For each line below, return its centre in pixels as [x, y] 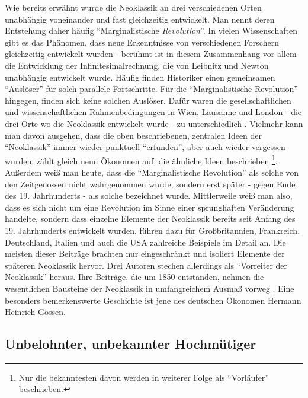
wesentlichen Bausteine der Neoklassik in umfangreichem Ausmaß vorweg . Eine [150, 288]
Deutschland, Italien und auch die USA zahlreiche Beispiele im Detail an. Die [145, 242]
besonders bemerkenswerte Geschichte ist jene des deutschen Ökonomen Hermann [153, 300]
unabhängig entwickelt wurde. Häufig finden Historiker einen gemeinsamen [140, 77]
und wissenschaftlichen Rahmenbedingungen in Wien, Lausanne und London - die [153, 112]
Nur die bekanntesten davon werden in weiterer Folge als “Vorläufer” [144, 377]
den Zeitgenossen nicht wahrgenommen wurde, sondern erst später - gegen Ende [150, 184]
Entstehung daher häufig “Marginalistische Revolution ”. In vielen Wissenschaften [151, 31]
